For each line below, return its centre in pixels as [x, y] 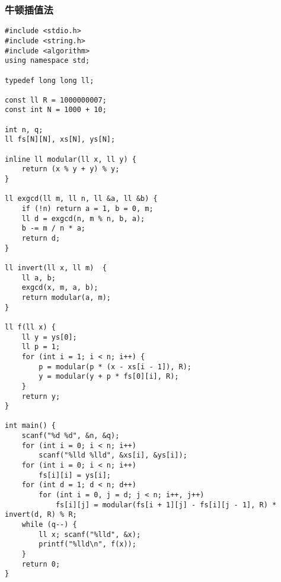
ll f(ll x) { [30, 327]
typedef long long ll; [50, 80]
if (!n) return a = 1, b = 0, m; [87, 209]
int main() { [30, 426]
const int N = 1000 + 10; [56, 110]
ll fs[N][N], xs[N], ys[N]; [60, 140]
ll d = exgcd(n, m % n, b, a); [83, 218]
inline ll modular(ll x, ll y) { [71, 159]
